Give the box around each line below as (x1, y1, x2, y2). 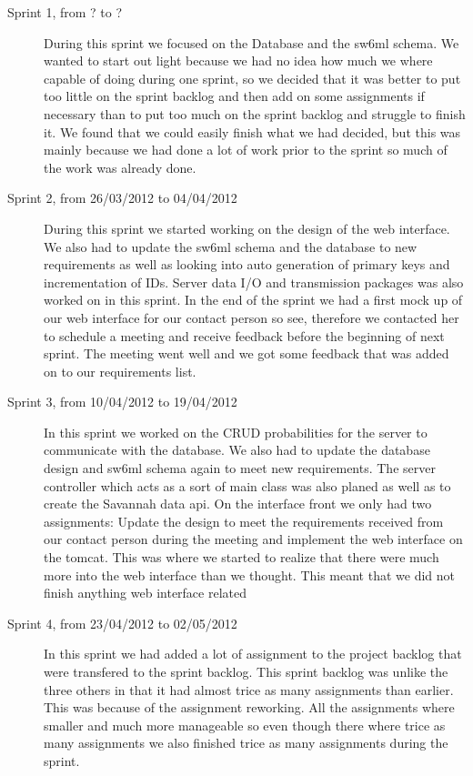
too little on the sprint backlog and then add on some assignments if (44, 86, 425, 106)
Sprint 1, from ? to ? (7, 3, 123, 21)
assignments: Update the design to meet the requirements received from (44, 511, 444, 530)
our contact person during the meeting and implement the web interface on (44, 529, 463, 549)
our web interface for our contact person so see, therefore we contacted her (44, 307, 459, 327)
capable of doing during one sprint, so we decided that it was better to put (44, 68, 461, 87)
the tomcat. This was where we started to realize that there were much (44, 548, 439, 567)
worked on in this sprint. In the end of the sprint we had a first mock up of (44, 290, 463, 309)
